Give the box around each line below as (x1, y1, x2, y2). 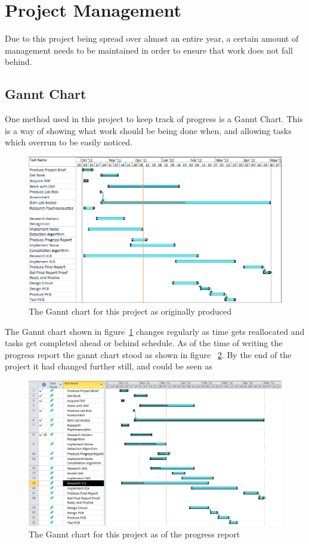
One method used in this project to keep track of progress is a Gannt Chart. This (5, 113, 303, 125)
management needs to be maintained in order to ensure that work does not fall (5, 43, 293, 56)
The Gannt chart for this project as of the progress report (29, 527, 240, 540)
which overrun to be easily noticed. (5, 136, 133, 148)
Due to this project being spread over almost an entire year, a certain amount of (5, 32, 299, 45)
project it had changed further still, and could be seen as (5, 360, 212, 372)
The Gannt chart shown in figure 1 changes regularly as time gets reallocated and (5, 325, 305, 337)
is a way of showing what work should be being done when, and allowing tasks (5, 124, 292, 136)
